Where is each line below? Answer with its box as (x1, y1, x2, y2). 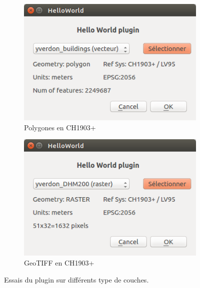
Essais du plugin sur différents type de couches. (4, 274, 149, 285)
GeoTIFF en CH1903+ (24, 258, 94, 268)
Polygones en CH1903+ (24, 122, 96, 132)
